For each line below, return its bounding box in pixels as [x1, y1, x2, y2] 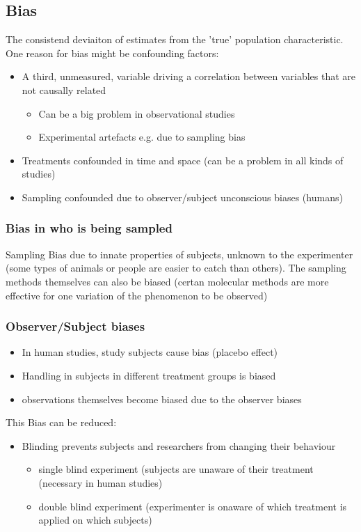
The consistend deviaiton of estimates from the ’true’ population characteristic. [6, 32, 344, 47]
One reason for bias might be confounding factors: [6, 45, 219, 60]
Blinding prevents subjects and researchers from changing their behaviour [22, 438, 336, 453]
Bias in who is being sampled [6, 219, 173, 237]
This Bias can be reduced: [6, 415, 117, 430]
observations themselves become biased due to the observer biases [22, 391, 302, 406]
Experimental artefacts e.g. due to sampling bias [38, 130, 246, 144]
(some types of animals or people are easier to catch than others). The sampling [6, 260, 346, 275]
